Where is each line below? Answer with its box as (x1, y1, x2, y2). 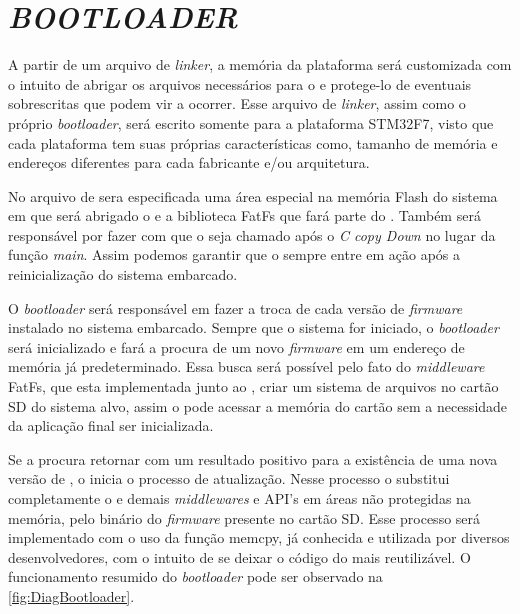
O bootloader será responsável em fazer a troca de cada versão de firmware (8, 297, 463, 318)
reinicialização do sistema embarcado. (8, 264, 238, 285)
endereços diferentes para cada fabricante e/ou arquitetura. (8, 152, 370, 173)
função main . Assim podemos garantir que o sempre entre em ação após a (8, 244, 461, 265)
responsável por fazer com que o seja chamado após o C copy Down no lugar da (8, 224, 496, 245)
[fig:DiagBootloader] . (8, 585, 135, 606)
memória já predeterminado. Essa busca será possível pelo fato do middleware (8, 356, 485, 377)
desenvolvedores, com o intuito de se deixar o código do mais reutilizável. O (8, 546, 471, 567)
